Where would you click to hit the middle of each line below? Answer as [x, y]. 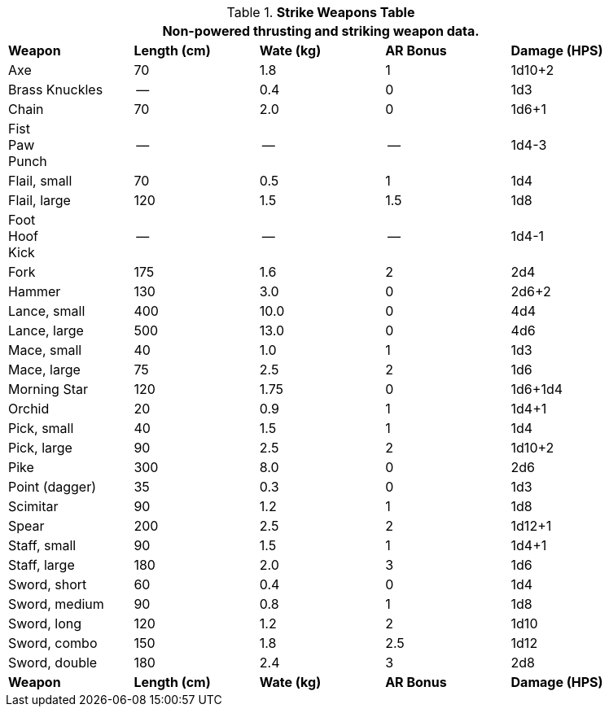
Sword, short [48, 584]
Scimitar [33, 506]
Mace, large [44, 370]
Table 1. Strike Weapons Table [321, 12]
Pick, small [41, 428]
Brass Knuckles [56, 90]
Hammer [35, 291]
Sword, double [53, 663]
